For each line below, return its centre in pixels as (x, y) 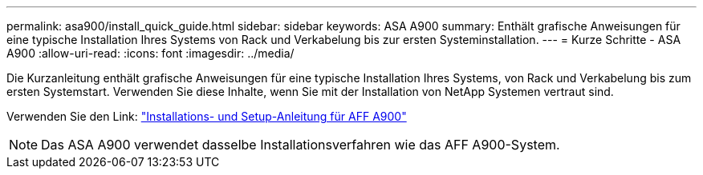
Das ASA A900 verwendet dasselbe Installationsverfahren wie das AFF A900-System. (301, 145)
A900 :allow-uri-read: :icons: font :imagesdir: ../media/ (150, 53)
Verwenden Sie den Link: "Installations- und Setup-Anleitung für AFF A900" (207, 116)
